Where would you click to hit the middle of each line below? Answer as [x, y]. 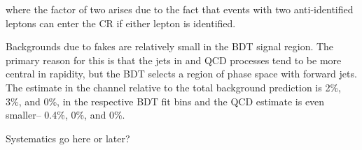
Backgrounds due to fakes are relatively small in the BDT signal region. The [170, 46]
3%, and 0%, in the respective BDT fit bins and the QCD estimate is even [165, 101]
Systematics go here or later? [68, 138]
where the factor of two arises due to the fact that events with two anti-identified [180, 9]
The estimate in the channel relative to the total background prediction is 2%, [173, 87]
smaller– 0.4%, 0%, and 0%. [65, 115]
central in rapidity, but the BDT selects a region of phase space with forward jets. [181, 74]
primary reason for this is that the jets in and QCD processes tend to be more [174, 60]
